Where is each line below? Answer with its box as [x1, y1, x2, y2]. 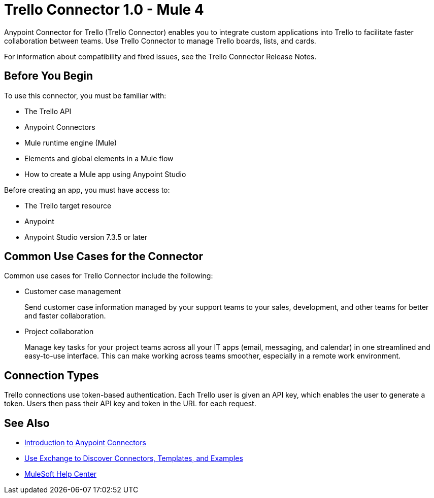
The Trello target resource [24, 201, 112, 210]
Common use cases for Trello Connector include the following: [4, 271, 213, 280]
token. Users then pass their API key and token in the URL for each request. [4, 399, 256, 408]
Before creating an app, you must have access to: [4, 185, 170, 194]
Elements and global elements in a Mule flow [24, 154, 174, 163]
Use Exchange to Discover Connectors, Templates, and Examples [24, 454, 243, 463]
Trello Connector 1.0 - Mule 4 [4, 1, 204, 18]
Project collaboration [24, 327, 94, 336]
